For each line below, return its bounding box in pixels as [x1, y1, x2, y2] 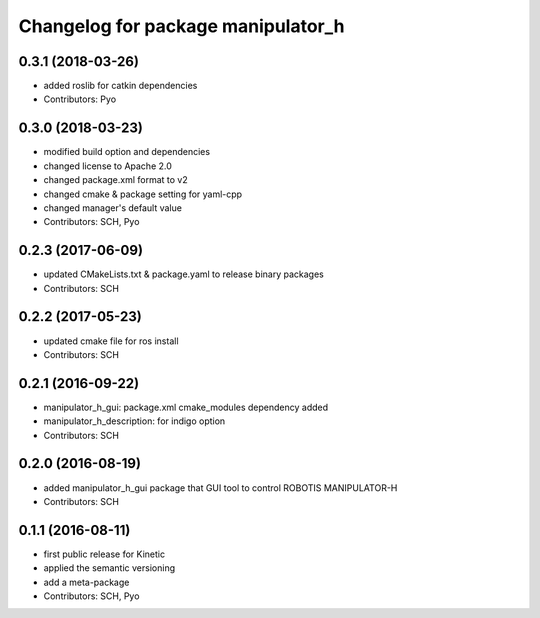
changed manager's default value [43, 201, 182, 214]
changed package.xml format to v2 [43, 174, 189, 186]
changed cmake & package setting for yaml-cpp [43, 188, 243, 200]
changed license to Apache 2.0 [43, 160, 172, 172]
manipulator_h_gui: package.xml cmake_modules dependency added [43, 401, 329, 413]
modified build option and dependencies [43, 146, 210, 158]
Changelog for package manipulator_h [18, 15, 345, 37]
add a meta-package [43, 576, 130, 588]
